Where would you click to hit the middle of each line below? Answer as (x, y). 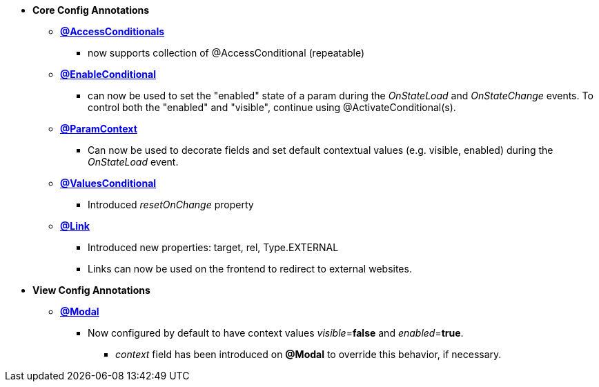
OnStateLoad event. (133, 162)
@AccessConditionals (112, 31)
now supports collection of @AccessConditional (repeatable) (226, 53)
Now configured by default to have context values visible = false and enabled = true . (276, 333)
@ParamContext (99, 129)
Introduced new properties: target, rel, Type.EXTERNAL (213, 247)
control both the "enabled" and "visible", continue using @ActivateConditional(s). (272, 107)
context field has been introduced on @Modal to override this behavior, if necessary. (308, 354)
